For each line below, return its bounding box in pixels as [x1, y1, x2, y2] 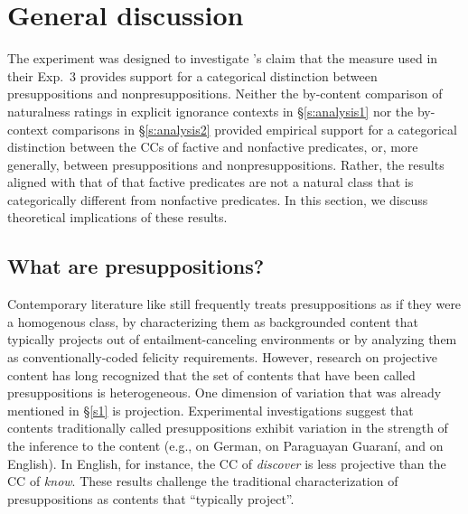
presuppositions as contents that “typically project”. [7, 489, 295, 508]
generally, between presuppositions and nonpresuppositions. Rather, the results [7, 154, 445, 173]
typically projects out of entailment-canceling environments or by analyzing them [7, 330, 457, 349]
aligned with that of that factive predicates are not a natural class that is [7, 173, 414, 192]
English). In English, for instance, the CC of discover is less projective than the [7, 453, 446, 472]
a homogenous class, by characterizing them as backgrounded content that [7, 312, 419, 331]
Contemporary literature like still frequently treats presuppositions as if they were [7, 294, 462, 313]
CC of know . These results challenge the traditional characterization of [7, 472, 398, 491]
